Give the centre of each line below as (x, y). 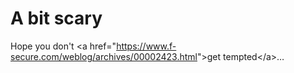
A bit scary (56, 18)
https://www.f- (146, 46)
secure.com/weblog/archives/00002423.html (104, 56)
